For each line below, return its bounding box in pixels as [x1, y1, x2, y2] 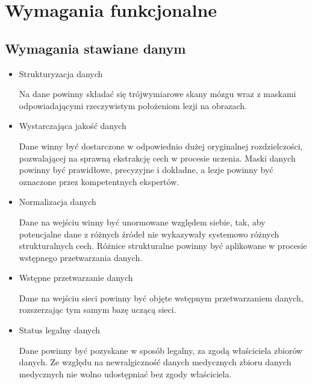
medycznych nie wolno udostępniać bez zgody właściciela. [19, 367, 232, 380]
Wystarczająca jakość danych [19, 119, 126, 132]
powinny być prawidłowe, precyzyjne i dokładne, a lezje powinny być [19, 163, 273, 176]
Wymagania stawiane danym [5, 39, 186, 57]
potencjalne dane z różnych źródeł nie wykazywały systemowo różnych [19, 227, 279, 240]
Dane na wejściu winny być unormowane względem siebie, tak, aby [19, 215, 266, 228]
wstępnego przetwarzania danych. [19, 251, 143, 263]
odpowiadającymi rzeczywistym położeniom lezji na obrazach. [19, 99, 247, 112]
